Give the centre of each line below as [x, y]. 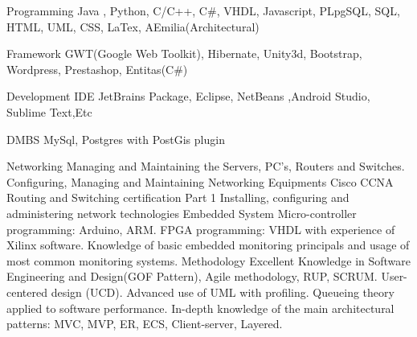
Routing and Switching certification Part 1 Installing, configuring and [178, 197]
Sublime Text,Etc [49, 111]
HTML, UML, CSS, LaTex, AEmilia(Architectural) [133, 26]
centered [27, 292]
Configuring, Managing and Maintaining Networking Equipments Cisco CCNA [200, 181]
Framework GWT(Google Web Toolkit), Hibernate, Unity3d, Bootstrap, [184, 53]
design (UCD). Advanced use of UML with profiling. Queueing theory [223, 292]
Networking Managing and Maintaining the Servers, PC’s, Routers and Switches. [206, 166]
